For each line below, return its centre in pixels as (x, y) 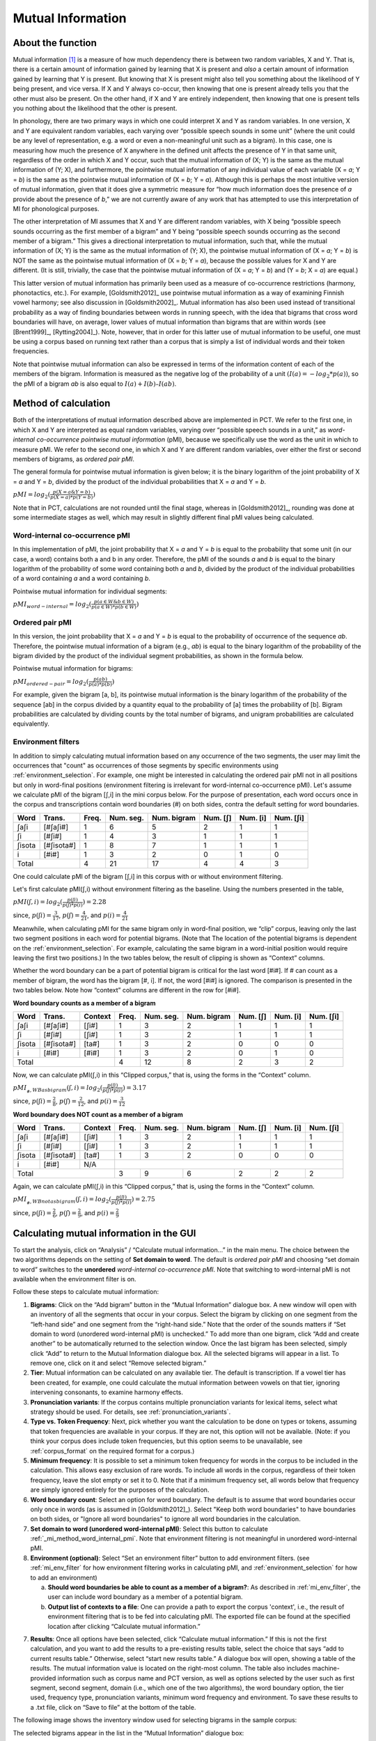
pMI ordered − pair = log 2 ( (51, 682)
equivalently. (31, 724)
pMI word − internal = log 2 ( (52, 604)
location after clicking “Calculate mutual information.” (124, 1626)
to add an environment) (64, 1577)
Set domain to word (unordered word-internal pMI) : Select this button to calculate (149, 1529)
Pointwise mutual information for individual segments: (90, 591)
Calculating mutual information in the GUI (104, 1233)
